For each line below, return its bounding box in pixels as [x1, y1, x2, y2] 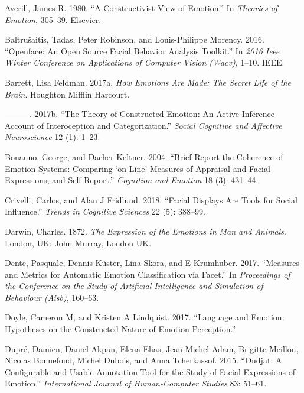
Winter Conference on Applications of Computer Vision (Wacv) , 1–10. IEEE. [5, 56, 285, 69]
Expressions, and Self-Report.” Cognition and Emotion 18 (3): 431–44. [5, 174, 259, 186]
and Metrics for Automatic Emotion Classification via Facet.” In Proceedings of [5, 268, 290, 280]
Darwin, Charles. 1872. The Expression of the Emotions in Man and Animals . [5, 225, 286, 237]
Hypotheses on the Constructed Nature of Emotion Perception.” [5, 323, 236, 335]
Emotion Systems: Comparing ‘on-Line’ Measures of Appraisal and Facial [5, 162, 270, 174]
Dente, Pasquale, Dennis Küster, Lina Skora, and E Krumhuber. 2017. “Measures [5, 256, 299, 269]
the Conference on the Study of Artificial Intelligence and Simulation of [5, 280, 263, 292]
